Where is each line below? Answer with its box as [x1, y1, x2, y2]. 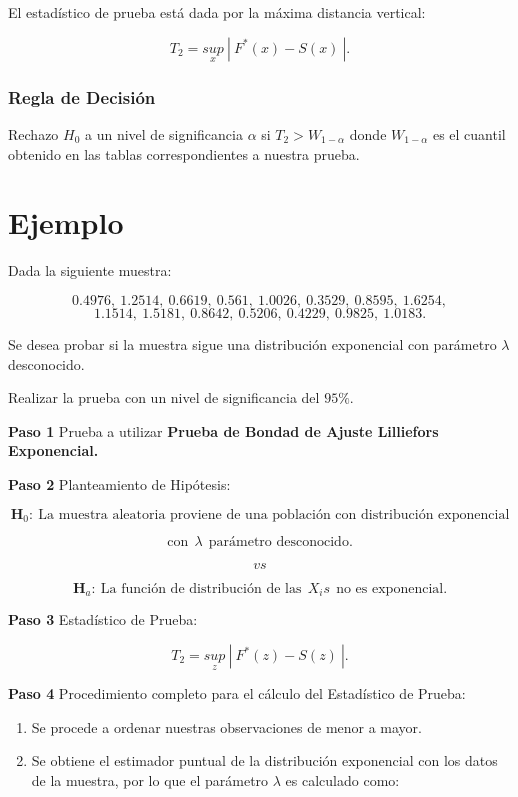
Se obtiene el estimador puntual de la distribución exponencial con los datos [31, 750, 498, 771]
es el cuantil [432, 124, 506, 145]
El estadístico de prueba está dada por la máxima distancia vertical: [8, 2, 426, 22]
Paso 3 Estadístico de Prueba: [8, 609, 198, 630]
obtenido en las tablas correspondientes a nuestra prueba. [8, 143, 360, 164]
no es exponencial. [336, 581, 448, 596]
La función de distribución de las [100, 581, 302, 596]
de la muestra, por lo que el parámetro [31, 770, 269, 790]
